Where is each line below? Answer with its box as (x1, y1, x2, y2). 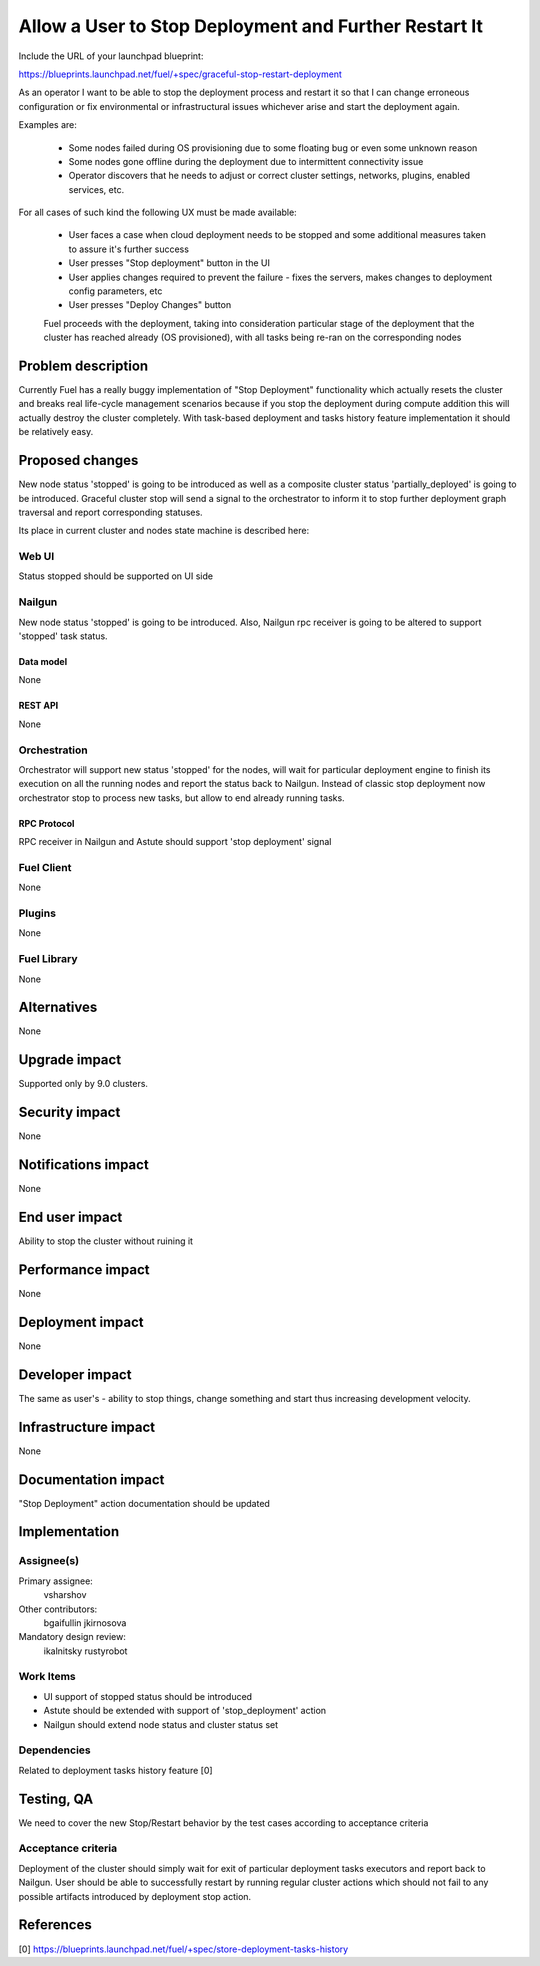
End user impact (18, 1208, 123, 1225)
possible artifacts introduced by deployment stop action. (18, 1890, 252, 1902)
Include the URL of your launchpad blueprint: (18, 50, 204, 62)
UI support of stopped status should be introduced (43, 1690, 253, 1702)
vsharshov (43, 1589, 87, 1601)
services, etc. (68, 183, 125, 195)
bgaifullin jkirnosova (43, 1616, 127, 1629)
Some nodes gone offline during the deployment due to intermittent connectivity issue (68, 155, 424, 167)
